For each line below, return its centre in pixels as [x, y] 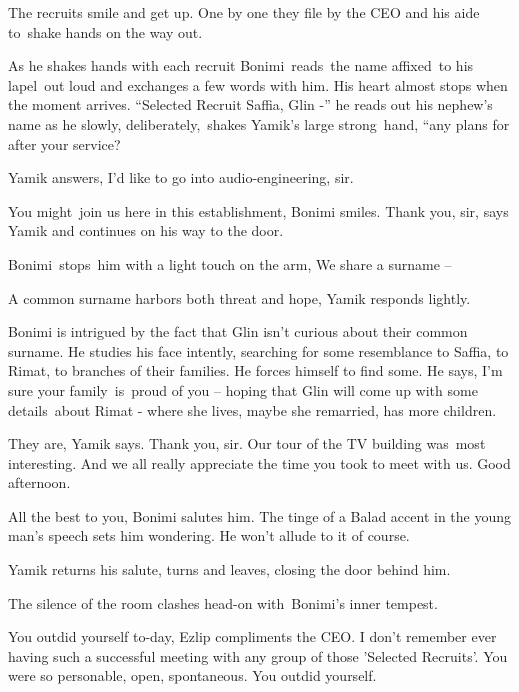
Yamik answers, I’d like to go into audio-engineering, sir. [181, 177]
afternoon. [39, 482]
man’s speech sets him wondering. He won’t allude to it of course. [209, 535]
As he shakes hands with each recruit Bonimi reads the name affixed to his [241, 65]
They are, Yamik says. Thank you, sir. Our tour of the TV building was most [247, 443]
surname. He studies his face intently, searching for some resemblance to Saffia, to [258, 350]
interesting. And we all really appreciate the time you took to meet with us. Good [259, 462]
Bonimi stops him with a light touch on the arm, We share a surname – [230, 263]
